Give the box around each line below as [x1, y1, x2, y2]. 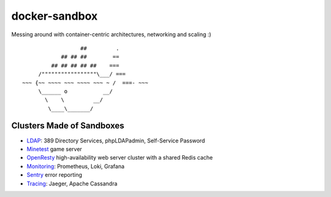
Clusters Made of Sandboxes [11, 120, 125, 131]
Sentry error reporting [26, 171, 83, 179]
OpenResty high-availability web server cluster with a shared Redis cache [26, 154, 213, 161]
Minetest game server [26, 145, 82, 153]
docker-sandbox [11, 9, 98, 23]
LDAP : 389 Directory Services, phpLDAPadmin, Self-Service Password [26, 137, 205, 144]
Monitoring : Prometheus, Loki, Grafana [26, 163, 125, 170]
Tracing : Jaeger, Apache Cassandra [26, 180, 118, 187]
